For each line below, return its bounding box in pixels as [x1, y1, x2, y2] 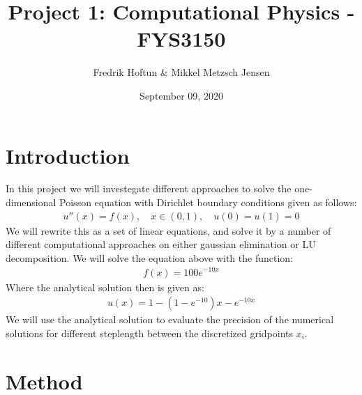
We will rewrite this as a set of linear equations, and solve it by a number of [6, 223, 331, 238]
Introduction [6, 141, 130, 169]
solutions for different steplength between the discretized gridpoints [6, 325, 293, 340]
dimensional [6, 195, 56, 210]
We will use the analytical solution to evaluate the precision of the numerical [6, 312, 334, 327]
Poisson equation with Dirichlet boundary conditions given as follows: [59, 195, 357, 210]
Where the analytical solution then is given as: [6, 279, 204, 294]
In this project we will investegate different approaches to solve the [6, 181, 292, 196]
